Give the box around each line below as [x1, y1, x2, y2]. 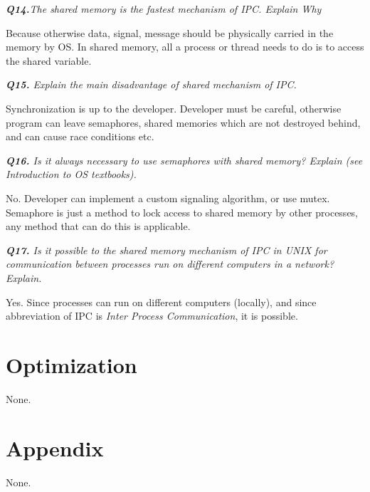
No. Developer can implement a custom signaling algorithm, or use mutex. [6, 190, 330, 205]
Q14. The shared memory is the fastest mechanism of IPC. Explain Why [6, 1, 322, 16]
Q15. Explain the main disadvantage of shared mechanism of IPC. [6, 77, 297, 92]
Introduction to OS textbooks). [6, 167, 137, 182]
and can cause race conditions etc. [6, 129, 154, 144]
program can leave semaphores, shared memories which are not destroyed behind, [6, 115, 361, 130]
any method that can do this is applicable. [6, 219, 191, 234]
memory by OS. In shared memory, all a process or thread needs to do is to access [6, 39, 364, 54]
